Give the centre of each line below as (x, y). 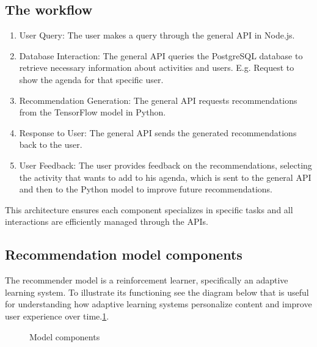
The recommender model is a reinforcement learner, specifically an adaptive (147, 280)
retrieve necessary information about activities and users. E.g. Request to (157, 68)
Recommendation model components (124, 254)
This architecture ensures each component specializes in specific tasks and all (149, 209)
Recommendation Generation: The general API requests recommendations (158, 100)
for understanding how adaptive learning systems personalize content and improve (158, 304)
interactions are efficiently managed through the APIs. (107, 221)
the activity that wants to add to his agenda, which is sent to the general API (165, 177)
